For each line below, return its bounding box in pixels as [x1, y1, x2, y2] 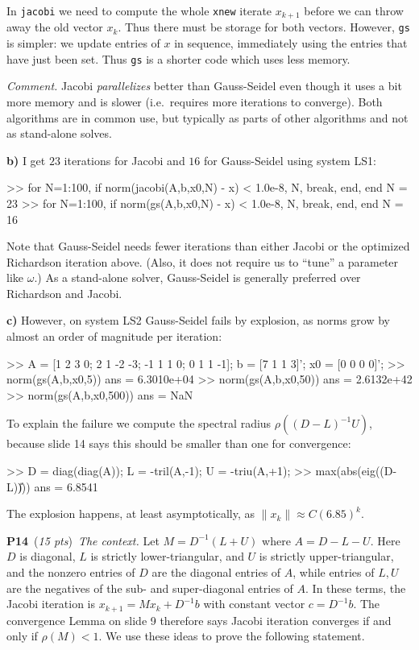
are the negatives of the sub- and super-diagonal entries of [6, 579, 293, 596]
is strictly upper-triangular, [259, 548, 394, 565]
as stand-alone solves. [6, 125, 112, 142]
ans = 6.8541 [34, 478, 98, 495]
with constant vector [203, 595, 305, 612]
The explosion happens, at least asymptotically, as [6, 505, 255, 522]
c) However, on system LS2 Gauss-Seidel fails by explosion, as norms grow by [6, 312, 391, 329]
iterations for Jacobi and [64, 151, 185, 168]
